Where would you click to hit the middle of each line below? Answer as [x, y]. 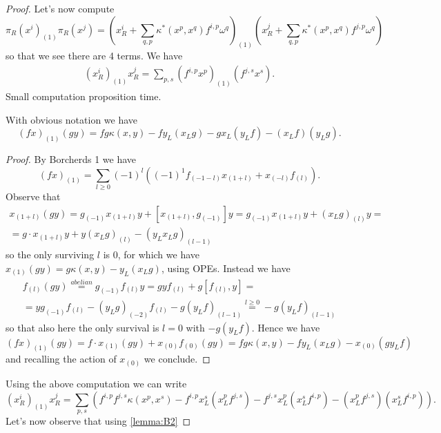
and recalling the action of [61, 359]
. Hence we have [286, 327]
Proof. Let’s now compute [60, 8]
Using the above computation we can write [96, 383]
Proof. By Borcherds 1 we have [71, 158]
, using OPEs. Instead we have [226, 268]
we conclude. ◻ [177, 359]
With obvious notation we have [72, 119]
